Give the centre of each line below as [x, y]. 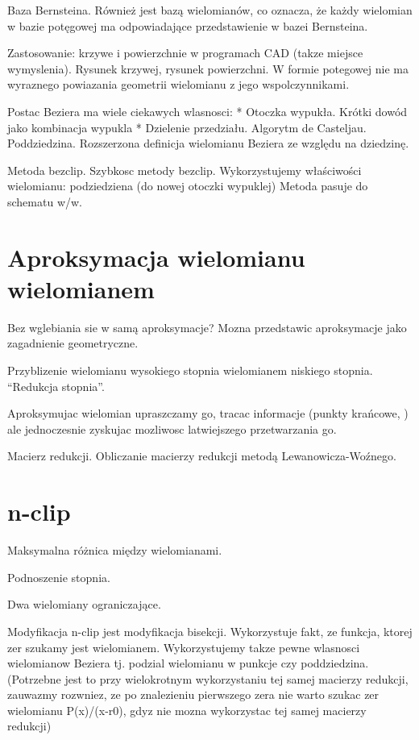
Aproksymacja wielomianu [156, 257]
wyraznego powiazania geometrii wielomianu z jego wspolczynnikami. [178, 84]
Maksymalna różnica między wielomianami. [115, 550]
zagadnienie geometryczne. [73, 343]
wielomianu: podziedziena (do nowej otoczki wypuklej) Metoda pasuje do [188, 186]
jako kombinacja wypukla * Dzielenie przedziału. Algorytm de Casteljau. [187, 127]
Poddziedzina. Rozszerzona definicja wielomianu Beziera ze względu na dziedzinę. [208, 143]
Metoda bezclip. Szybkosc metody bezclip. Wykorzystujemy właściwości [185, 170]
